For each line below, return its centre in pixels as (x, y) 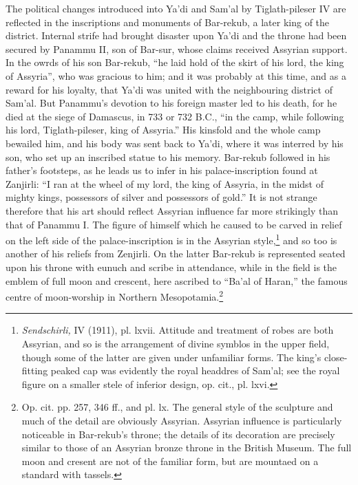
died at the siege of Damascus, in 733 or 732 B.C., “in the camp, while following (175, 116)
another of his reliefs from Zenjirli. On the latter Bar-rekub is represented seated (176, 254)
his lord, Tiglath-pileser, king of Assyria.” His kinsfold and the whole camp (163, 130)
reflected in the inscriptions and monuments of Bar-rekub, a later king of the (168, 22)
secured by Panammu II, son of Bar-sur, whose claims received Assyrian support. (177, 48)
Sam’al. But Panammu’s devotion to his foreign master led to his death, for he (171, 103)
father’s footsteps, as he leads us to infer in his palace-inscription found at (162, 170)
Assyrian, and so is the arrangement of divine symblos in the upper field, (176, 343)
